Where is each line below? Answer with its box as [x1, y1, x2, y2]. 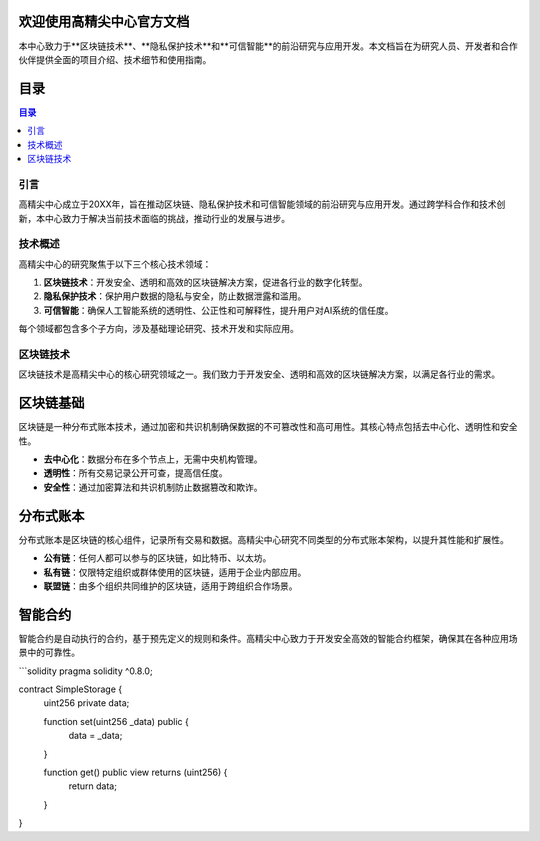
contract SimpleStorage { [18, 683, 123, 695]
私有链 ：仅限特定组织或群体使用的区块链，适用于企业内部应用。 [43, 566, 307, 578]
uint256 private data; [43, 697, 130, 709]
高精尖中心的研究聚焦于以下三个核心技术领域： [18, 258, 212, 270]
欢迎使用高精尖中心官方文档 [18, 13, 190, 30]
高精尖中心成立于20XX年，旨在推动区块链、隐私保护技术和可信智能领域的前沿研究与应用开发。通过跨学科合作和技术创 [18, 198, 506, 210]
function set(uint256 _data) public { [43, 715, 190, 727]
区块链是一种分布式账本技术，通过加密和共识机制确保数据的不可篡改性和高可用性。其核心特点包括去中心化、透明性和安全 [18, 421, 518, 433]
